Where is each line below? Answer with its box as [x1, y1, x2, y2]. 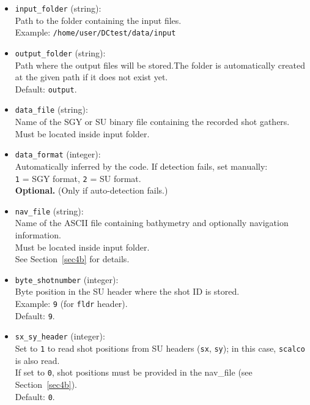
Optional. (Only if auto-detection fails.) [15, 184, 168, 197]
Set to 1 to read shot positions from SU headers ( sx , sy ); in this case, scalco [15, 342, 305, 354]
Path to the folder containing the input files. [15, 13, 182, 26]
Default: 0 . [15, 390, 55, 403]
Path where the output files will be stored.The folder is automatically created [15, 58, 306, 71]
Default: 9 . [15, 309, 55, 322]
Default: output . [15, 82, 77, 95]
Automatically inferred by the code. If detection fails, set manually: [15, 159, 268, 172]
